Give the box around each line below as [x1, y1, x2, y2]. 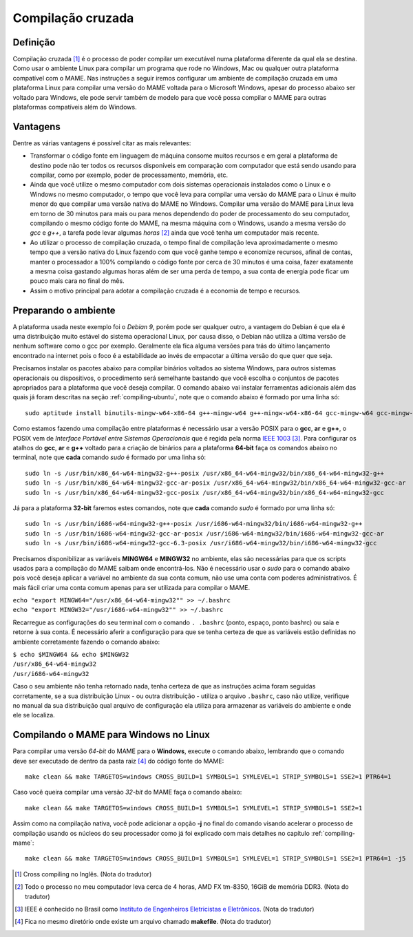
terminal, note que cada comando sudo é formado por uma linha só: [12, 453, 206, 461]
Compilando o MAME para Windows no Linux [12, 729, 210, 741]
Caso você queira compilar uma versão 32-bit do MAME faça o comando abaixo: [12, 788, 242, 797]
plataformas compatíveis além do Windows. [12, 103, 137, 112]
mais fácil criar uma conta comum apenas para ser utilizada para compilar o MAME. [12, 583, 251, 591]
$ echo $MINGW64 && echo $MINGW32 [12, 651, 129, 659]
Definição [12, 36, 56, 48]
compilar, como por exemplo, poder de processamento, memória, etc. [30, 171, 229, 179]
